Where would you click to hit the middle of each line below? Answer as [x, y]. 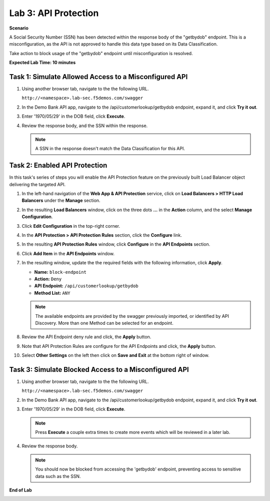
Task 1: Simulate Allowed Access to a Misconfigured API [98, 77]
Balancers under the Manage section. [61, 201]
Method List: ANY [52, 293]
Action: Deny [48, 279]
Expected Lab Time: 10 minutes [42, 63]
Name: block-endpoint [60, 272]
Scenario [19, 28]
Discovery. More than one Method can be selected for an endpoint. [104, 323]
